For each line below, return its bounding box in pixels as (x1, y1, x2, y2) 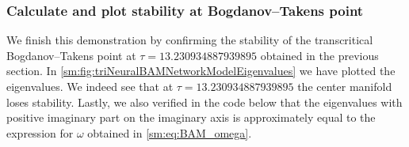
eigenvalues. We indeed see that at (6, 78, 174, 94)
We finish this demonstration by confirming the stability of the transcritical (6, 32, 373, 48)
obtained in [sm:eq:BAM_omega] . (87, 124, 252, 141)
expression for (6, 124, 74, 141)
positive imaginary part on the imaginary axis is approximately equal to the (6, 109, 376, 126)
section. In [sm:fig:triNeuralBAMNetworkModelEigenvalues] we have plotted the (6, 62, 396, 79)
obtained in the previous (260, 47, 379, 63)
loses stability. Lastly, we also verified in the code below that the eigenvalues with (6, 93, 403, 110)
